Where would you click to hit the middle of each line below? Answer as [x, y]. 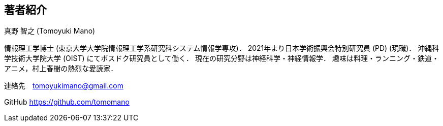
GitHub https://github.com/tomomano [67, 102]
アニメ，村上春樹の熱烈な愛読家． [61, 69]
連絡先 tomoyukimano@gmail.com [64, 86]
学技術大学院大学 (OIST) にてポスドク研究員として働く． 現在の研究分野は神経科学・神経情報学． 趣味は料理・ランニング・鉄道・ [221, 58]
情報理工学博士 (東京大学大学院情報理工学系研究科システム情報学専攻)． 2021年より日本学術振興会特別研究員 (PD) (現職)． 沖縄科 [222, 48]
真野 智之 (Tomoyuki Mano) [50, 31]
